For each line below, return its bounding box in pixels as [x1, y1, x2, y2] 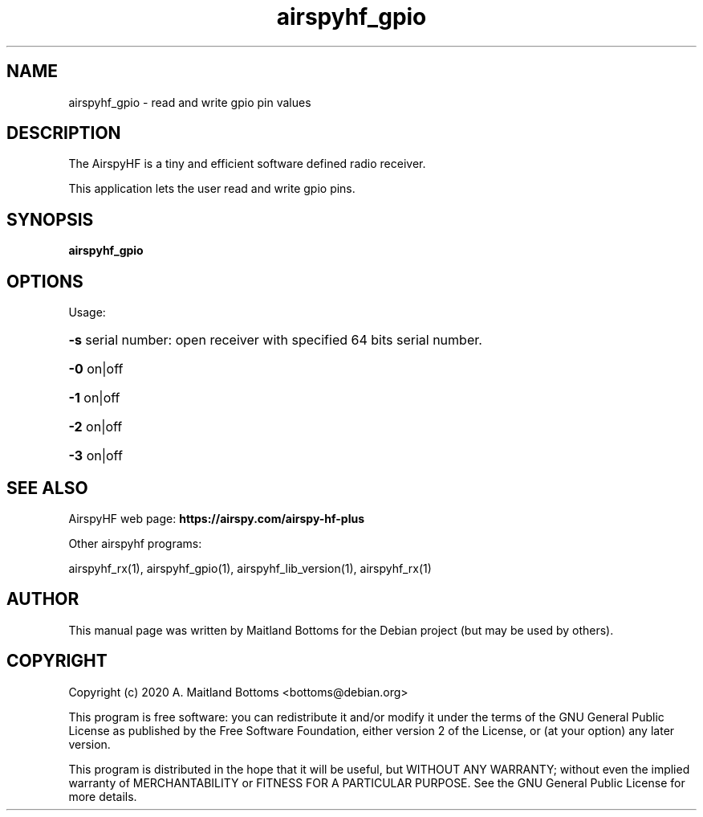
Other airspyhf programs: [68, 536, 202, 550]
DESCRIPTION [6, 123, 121, 144]
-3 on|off [68, 447, 123, 464]
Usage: [68, 305, 106, 320]
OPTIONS [6, 271, 83, 292]
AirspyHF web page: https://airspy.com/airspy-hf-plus [68, 511, 365, 525]
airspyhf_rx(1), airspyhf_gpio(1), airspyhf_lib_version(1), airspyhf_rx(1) [68, 561, 432, 575]
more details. [68, 789, 137, 803]
